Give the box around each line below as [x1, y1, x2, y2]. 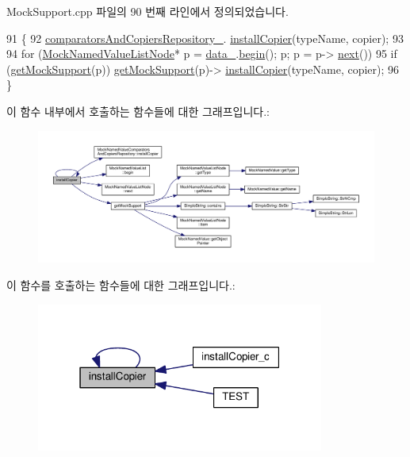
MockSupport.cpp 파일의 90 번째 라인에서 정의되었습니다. [6, 3, 289, 19]
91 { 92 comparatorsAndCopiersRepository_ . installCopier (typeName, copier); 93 [6, 29, 404, 46]
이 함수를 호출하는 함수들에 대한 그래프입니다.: [6, 277, 236, 294]
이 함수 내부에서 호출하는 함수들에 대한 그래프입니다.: [6, 102, 270, 119]
